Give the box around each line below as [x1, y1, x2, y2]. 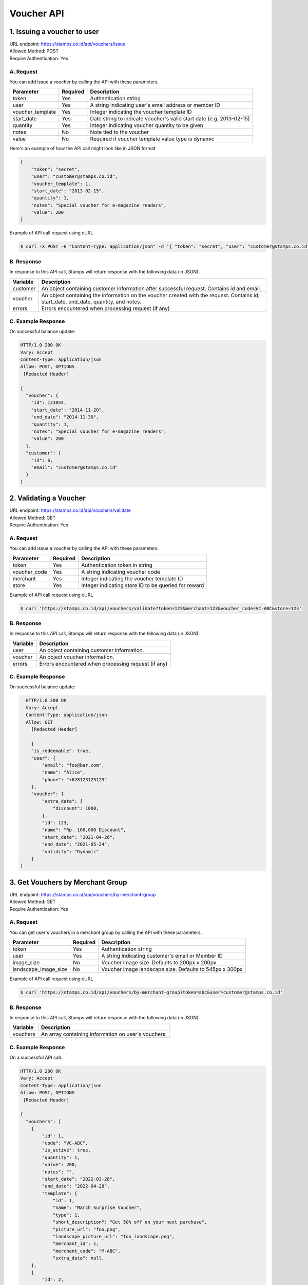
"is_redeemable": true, [31, 748, 91, 754]
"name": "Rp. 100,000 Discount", [42, 827, 126, 833]
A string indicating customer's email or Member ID [101, 952, 223, 960]
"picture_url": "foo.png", [52, 1226, 121, 1232]
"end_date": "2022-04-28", [42, 1183, 110, 1189]
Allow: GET [26, 719, 53, 725]
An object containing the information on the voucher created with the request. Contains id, [41, 291, 260, 299]
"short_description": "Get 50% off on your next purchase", [52, 1219, 207, 1225]
